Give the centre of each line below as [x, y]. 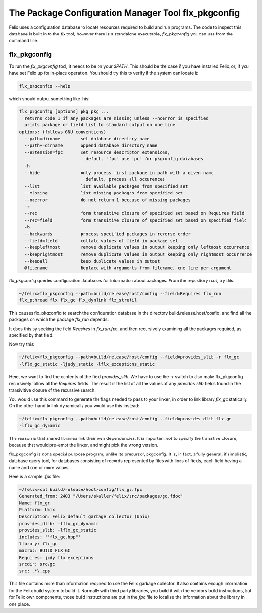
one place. [19, 604]
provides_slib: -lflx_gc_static [58, 530]
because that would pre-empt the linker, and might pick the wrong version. [84, 445]
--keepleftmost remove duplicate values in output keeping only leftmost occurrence [137, 247]
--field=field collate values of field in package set [101, 241]
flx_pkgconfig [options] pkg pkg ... [64, 111]
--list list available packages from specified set [106, 186]
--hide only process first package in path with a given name [119, 173]
